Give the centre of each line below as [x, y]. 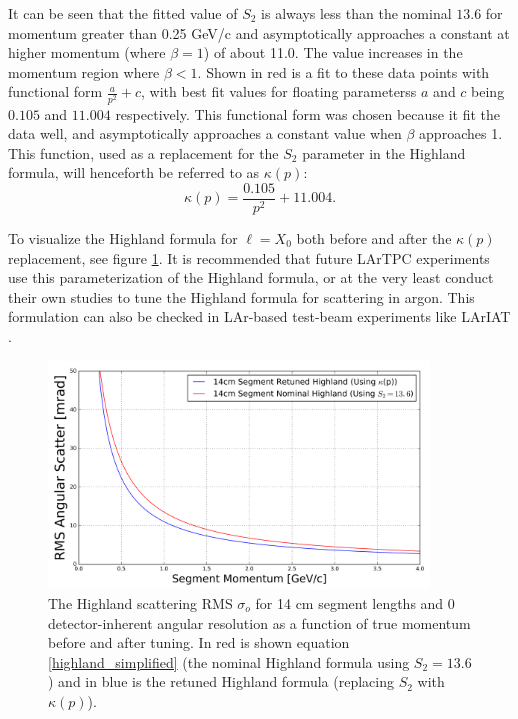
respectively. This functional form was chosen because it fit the [308, 113]
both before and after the [374, 237]
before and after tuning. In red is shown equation [199, 642]
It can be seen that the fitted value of [123, 13]
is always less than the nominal [356, 13]
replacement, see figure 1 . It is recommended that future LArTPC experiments [249, 257]
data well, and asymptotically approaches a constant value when [205, 133]
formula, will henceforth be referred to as [134, 172]
